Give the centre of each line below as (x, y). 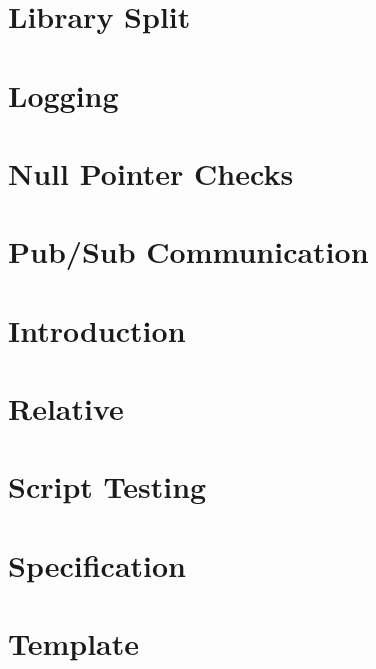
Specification (97, 564)
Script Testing (107, 486)
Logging (63, 94)
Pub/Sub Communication (188, 251)
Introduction (97, 329)
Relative (66, 408)
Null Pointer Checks (151, 172)
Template (74, 643)
